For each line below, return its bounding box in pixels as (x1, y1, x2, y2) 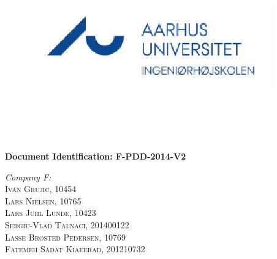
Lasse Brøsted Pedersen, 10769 (5, 230, 126, 243)
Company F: (5, 170, 51, 183)
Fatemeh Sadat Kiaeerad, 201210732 (5, 242, 145, 255)
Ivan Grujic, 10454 (5, 182, 77, 195)
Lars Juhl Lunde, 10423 (5, 206, 96, 219)
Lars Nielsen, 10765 (5, 194, 82, 207)
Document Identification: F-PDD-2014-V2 (5, 149, 186, 162)
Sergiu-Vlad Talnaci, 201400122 (5, 218, 129, 231)
